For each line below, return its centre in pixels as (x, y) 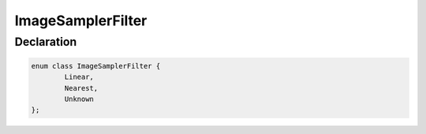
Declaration (46, 42)
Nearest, (81, 88)
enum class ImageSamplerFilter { (96, 66)
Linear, (79, 77)
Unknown (79, 99)
